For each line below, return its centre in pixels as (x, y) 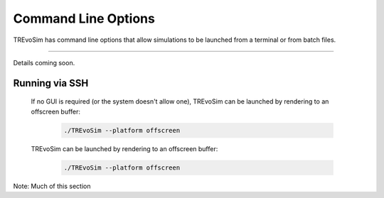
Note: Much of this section (52, 186)
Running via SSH (51, 83)
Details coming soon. (44, 62)
